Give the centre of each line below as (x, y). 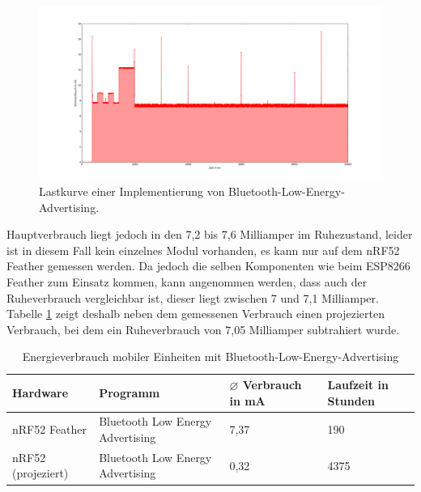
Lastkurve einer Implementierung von (132, 191)
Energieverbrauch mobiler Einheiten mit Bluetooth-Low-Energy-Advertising (210, 356)
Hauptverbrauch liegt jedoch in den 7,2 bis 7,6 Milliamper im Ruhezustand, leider (210, 234)
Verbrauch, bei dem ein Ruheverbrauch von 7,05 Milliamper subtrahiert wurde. (203, 329)
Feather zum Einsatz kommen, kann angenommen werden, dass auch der (187, 282)
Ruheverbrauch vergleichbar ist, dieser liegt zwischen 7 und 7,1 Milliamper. (193, 297)
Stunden (351, 400)
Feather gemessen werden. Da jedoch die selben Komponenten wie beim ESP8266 (208, 266)
